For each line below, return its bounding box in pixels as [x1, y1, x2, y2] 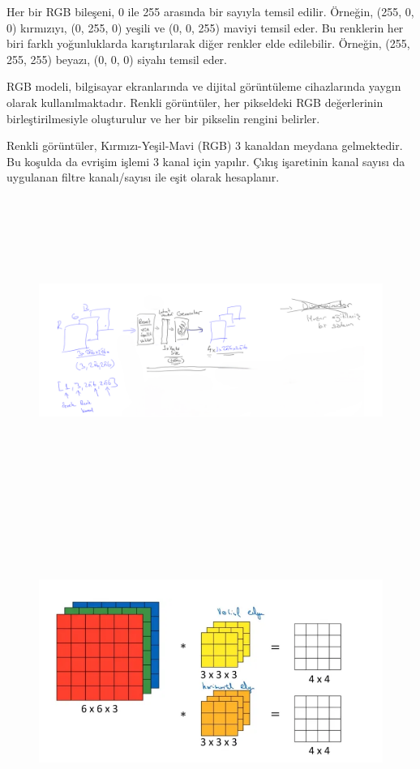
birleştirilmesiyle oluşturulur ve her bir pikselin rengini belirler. [6, 109, 320, 126]
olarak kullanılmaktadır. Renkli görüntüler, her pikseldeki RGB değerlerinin [6, 93, 384, 110]
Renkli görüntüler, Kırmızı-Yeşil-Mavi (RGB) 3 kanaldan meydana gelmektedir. [6, 137, 403, 154]
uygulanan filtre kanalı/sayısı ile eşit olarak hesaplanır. [6, 169, 280, 186]
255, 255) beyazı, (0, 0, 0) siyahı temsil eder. [6, 50, 228, 67]
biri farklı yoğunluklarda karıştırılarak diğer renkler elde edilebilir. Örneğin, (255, [6, 35, 410, 52]
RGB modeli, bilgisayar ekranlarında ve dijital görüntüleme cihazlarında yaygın [6, 78, 401, 95]
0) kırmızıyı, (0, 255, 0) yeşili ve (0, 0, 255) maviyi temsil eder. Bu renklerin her [6, 19, 404, 36]
